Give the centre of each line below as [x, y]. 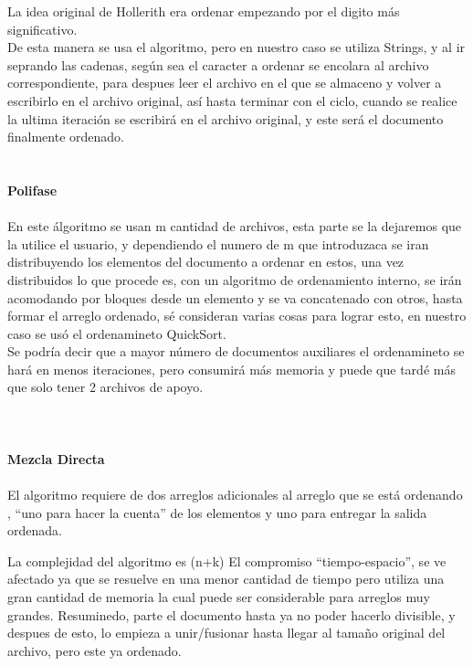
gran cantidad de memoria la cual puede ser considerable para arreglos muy [219, 597]
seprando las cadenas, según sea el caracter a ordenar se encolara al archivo [218, 64]
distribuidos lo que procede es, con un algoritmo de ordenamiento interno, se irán [235, 279]
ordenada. [35, 530]
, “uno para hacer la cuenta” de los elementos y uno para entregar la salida [217, 512]
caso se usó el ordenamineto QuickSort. [117, 333]
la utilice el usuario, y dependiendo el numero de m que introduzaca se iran [218, 243]
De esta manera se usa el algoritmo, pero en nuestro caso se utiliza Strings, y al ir [236, 47]
